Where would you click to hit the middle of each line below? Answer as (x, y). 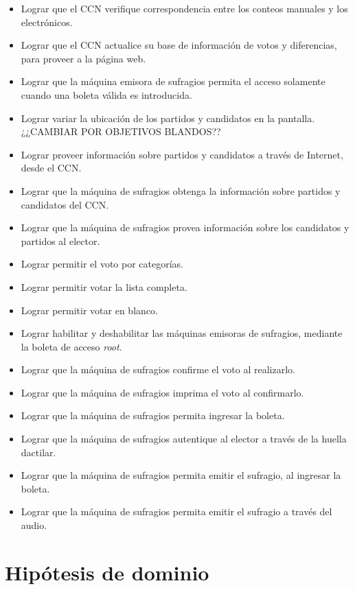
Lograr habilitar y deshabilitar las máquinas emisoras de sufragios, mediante (182, 333)
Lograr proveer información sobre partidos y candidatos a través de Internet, (182, 154)
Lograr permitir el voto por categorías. (102, 264)
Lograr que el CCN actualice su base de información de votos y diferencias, (179, 45)
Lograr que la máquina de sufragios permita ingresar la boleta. (153, 415)
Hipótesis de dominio (107, 572)
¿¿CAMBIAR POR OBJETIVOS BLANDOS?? (121, 131)
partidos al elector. (60, 240)
